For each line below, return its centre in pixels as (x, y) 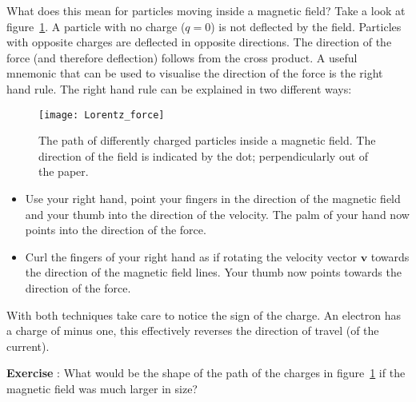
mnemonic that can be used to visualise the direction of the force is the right (195, 73)
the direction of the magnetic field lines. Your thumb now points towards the (213, 272)
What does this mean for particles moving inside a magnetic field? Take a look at (206, 10)
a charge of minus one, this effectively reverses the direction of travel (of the (193, 330)
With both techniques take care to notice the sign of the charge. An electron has (204, 314)
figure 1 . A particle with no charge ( (96, 26)
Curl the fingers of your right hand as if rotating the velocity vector (191, 256)
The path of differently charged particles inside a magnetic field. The (207, 140)
